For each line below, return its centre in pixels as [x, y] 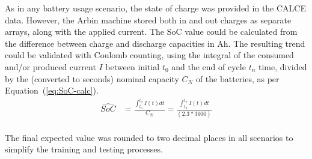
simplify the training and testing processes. [84, 149]
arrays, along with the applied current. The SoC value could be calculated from [151, 31]
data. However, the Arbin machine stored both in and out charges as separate [148, 19]
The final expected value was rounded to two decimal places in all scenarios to [149, 137]
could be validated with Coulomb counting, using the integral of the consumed [149, 55]
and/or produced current [50, 66]
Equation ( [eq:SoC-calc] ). [52, 90]
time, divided [283, 66]
